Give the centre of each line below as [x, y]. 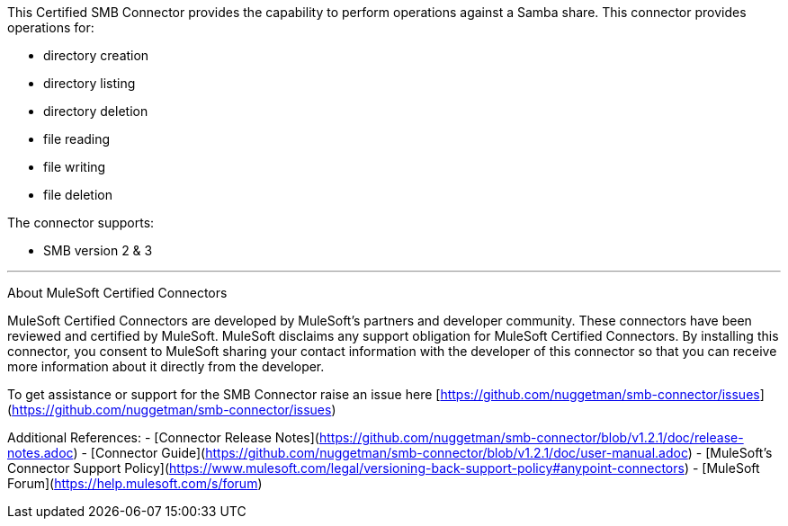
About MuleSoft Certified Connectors [117, 293]
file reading [77, 139]
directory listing [90, 83]
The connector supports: [81, 223]
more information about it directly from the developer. [166, 366]
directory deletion [96, 111]
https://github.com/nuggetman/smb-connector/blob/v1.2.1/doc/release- [531, 437]
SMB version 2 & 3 [98, 250]
